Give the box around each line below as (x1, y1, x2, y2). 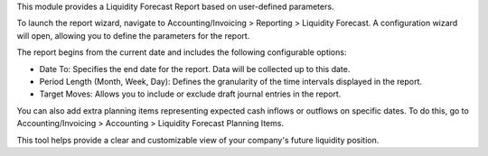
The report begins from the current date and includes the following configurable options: (16, 47, 347, 58)
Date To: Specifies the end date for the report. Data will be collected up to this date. (39, 63, 351, 74)
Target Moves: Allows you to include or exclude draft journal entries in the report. (39, 88, 342, 99)
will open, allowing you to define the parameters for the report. (16, 30, 250, 41)
